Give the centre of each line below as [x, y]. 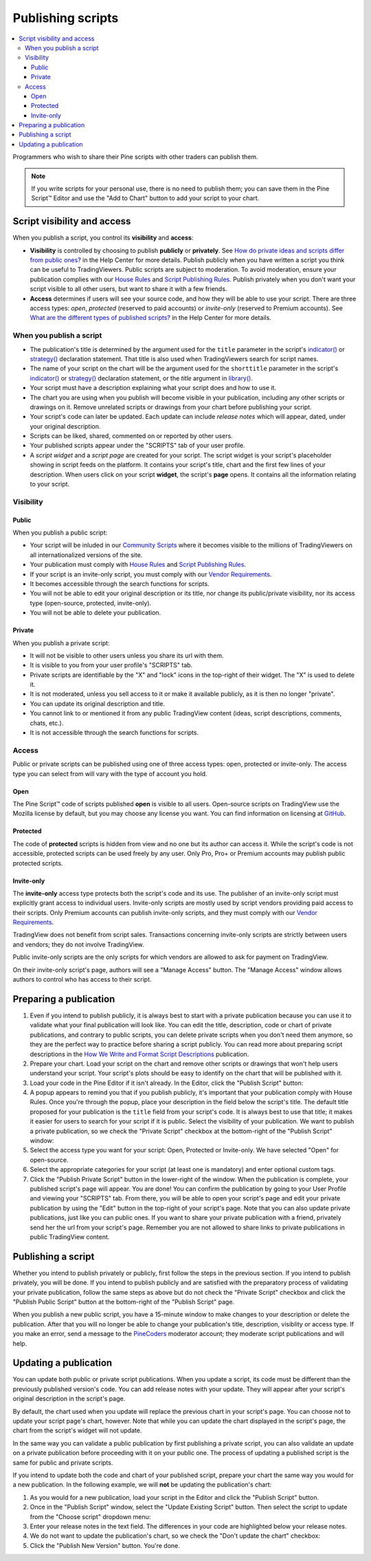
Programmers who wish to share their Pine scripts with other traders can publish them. [135, 157]
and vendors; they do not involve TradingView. [78, 944]
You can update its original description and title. [97, 703]
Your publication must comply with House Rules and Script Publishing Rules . [138, 565]
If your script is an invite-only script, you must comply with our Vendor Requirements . [151, 574]
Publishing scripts [66, 18]
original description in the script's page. [69, 1399]
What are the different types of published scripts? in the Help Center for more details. [150, 318]
